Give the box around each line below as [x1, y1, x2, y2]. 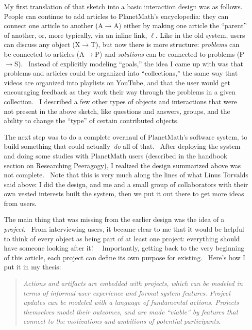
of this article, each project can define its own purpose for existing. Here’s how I [4, 252, 246, 262]
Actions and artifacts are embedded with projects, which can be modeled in [23, 278, 243, 288]
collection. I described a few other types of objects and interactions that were [4, 96, 237, 106]
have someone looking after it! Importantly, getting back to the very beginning [4, 243, 245, 253]
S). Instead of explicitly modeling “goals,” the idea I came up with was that [14, 58, 243, 68]
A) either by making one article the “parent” [113, 20, 247, 31]
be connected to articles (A [4, 48, 84, 59]
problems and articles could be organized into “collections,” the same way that [4, 68, 238, 78]
